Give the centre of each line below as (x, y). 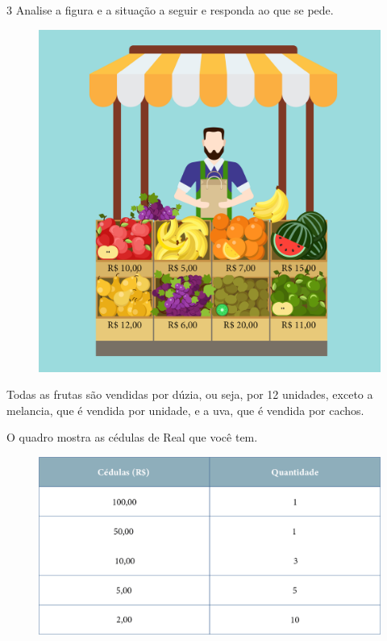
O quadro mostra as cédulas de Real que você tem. (132, 437)
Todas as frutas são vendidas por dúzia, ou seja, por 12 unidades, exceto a (190, 394)
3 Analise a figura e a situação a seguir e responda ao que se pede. (170, 10)
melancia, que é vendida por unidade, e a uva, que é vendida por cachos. (185, 410)
